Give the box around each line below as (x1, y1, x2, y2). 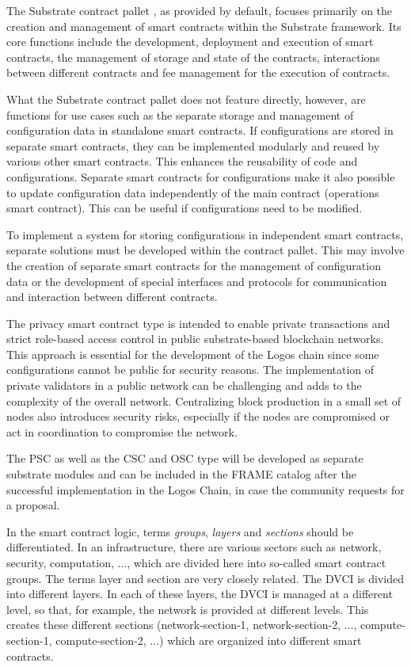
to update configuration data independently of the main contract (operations (6, 184, 379, 200)
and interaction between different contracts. (6, 288, 218, 305)
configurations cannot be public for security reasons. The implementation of (6, 361, 375, 378)
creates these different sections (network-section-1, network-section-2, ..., (6, 616, 357, 633)
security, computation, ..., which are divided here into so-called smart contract (6, 555, 386, 570)
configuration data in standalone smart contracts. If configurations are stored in (6, 122, 394, 139)
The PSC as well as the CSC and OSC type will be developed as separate (6, 450, 363, 467)
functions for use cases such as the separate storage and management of (6, 106, 354, 123)
